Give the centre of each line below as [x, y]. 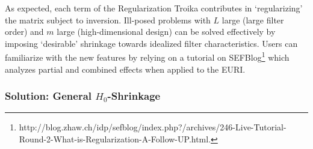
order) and [24, 32]
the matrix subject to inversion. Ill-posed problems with [108, 20]
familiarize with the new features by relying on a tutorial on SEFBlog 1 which [147, 56]
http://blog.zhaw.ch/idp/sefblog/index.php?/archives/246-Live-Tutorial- [153, 127]
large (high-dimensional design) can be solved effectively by [166, 32]
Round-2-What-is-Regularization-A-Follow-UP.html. [115, 139]
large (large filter [253, 20]
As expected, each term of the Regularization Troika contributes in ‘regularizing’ [154, 8]
